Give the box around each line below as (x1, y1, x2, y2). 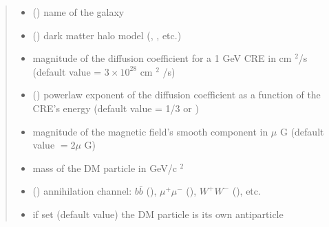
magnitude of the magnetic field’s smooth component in (32, 124, 268, 138)
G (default (279, 124, 324, 138)
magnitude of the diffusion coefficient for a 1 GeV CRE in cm (32, 51, 292, 65)
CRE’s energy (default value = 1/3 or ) (32, 100, 199, 115)
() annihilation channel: (32, 184, 132, 198)
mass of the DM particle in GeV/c (32, 160, 177, 175)
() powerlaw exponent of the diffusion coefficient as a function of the (32, 87, 321, 102)
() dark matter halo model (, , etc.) (32, 28, 182, 42)
